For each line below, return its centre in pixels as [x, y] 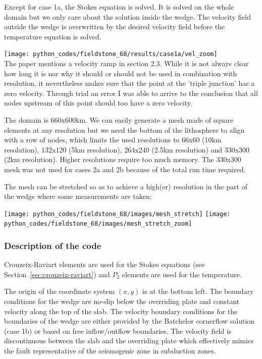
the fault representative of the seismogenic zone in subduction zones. [110, 351]
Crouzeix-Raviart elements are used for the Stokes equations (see [104, 264]
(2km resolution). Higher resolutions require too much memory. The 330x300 [123, 159]
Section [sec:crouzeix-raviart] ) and [57, 274]
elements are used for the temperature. [182, 274]
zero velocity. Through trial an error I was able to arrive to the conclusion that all [131, 93]
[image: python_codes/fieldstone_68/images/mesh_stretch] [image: [117, 214]
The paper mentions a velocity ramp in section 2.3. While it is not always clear [126, 63]
